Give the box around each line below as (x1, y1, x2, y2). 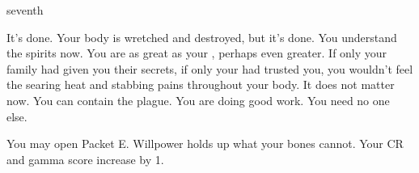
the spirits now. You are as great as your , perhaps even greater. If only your (6, 44, 387, 61)
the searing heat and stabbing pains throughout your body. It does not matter (6, 76, 395, 93)
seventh (6, 2, 44, 18)
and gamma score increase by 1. (6, 150, 164, 167)
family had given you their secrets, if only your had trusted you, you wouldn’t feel (6, 60, 413, 77)
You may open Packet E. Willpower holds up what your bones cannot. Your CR (6, 135, 404, 152)
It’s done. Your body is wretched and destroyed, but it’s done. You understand (6, 28, 397, 45)
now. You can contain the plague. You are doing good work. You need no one (6, 91, 390, 108)
